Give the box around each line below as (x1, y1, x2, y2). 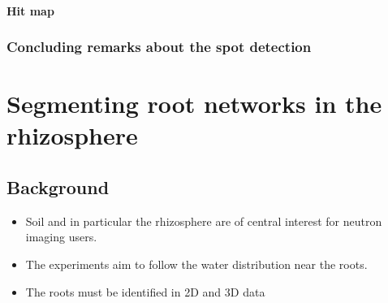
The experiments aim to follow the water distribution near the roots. (25, 255, 368, 272)
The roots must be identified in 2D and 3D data (25, 283, 265, 300)
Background (6, 174, 110, 199)
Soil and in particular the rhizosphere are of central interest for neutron (25, 212, 382, 229)
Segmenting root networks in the (6, 87, 382, 120)
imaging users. (25, 228, 97, 245)
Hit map (6, 2, 54, 19)
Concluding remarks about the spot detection (6, 37, 312, 57)
